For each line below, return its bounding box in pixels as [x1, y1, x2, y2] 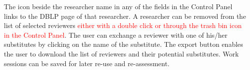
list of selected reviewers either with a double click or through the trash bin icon [4, 20, 242, 30]
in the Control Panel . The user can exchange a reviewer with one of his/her [4, 29, 228, 40]
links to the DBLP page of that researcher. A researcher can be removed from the [4, 11, 246, 21]
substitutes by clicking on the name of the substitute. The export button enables [4, 39, 243, 49]
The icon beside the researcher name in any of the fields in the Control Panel [4, 1, 233, 11]
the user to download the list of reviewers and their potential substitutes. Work [4, 48, 239, 58]
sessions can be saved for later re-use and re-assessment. [4, 58, 170, 68]
